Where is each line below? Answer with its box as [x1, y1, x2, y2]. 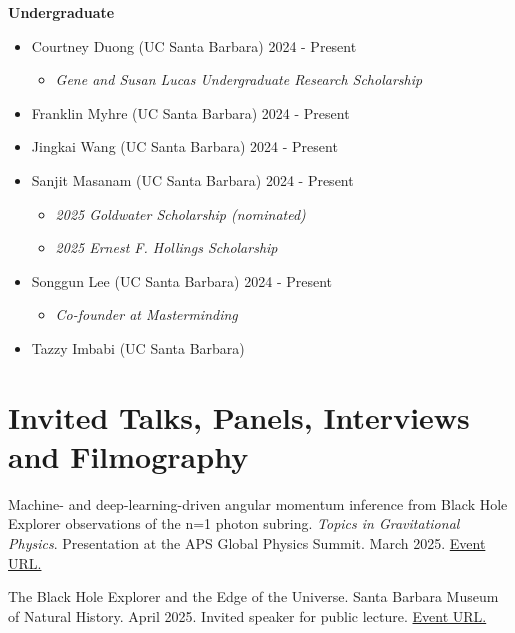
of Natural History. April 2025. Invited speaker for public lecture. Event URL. [8, 605, 487, 626]
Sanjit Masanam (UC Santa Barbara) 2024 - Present [31, 169, 354, 190]
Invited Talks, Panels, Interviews [8, 396, 470, 437]
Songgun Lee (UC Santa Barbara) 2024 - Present [31, 270, 333, 291]
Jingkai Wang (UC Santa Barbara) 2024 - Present [31, 136, 338, 157]
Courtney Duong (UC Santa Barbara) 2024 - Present [31, 35, 357, 56]
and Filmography [8, 435, 249, 476]
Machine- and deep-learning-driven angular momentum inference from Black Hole [8, 493, 508, 514]
